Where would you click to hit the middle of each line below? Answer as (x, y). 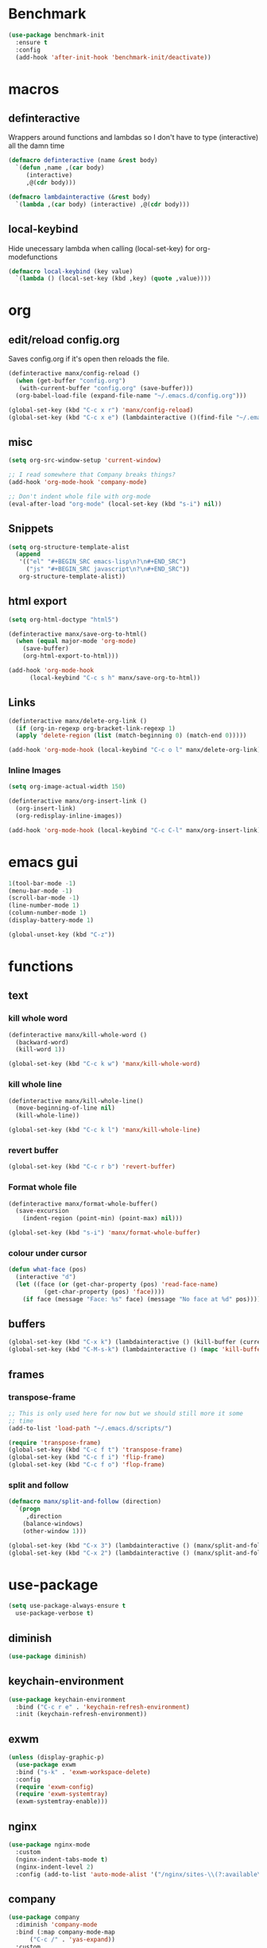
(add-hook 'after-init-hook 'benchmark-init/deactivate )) (114, 57)
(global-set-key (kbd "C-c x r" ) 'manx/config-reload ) (101, 410)
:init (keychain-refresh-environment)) (81, 1714)
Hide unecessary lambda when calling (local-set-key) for (101, 248)
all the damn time (37, 146)
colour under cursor (48, 1253)
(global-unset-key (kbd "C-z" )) (62, 935)
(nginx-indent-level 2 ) (54, 1867)
